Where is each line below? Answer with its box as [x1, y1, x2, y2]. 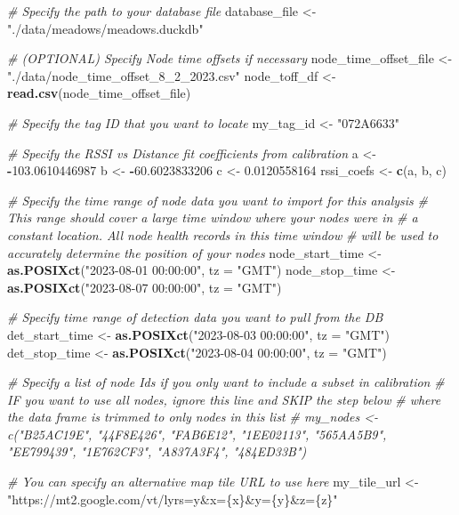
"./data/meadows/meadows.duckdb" [7, 19, 204, 37]
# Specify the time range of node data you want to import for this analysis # [7, 190, 428, 209]
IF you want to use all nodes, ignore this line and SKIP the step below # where [7, 390, 441, 408]
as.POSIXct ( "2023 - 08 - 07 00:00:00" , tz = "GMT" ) [7, 278, 282, 296]
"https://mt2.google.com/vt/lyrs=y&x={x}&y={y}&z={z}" [7, 489, 338, 508]
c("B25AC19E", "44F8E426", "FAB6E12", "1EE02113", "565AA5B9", [7, 424, 387, 443]
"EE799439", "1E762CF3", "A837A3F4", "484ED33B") [7, 442, 307, 461]
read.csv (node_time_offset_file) [7, 84, 191, 102]
